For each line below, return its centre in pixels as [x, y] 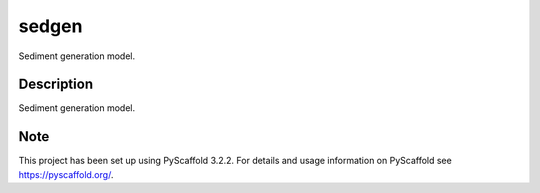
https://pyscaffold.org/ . [66, 174]
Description [56, 84]
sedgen [50, 26]
